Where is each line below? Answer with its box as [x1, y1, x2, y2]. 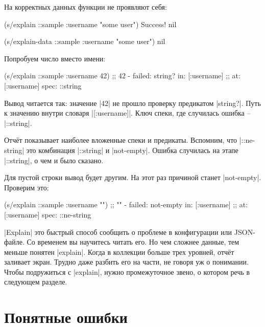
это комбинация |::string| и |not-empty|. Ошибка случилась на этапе [26, 144, 238, 155]
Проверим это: [4, 182, 49, 192]
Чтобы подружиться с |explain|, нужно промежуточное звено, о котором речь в [4, 266, 250, 277]
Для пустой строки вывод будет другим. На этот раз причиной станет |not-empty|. [4, 172, 261, 183]
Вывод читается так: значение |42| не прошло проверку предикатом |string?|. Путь [4, 97, 261, 108]
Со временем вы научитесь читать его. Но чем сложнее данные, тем [27, 236, 239, 247]
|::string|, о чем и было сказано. [4, 155, 104, 165]
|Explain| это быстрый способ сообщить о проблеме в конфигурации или [4, 226, 232, 237]
